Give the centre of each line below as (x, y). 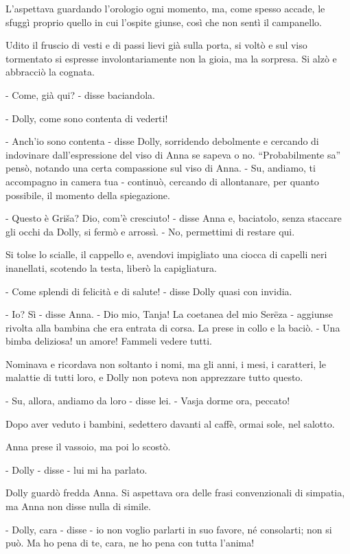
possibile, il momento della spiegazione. (88, 195)
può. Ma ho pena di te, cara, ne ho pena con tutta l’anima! (130, 543)
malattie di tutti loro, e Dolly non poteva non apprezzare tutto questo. (154, 377)
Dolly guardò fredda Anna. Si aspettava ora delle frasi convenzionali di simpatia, (175, 493)
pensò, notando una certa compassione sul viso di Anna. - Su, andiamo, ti (161, 168)
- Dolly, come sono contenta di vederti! (87, 118)
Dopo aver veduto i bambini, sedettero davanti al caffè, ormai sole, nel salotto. (170, 423)
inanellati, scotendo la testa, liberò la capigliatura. (111, 267)
